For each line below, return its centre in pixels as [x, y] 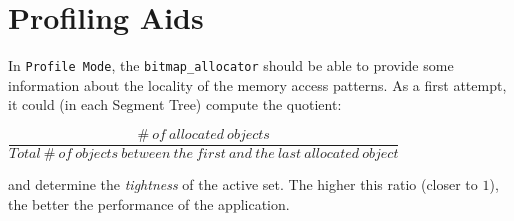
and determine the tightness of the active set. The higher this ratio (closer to [243, 184]
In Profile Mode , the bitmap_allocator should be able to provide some [231, 65]
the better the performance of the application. [149, 203]
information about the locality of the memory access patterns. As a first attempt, [257, 84]
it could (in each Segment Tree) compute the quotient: [175, 104]
